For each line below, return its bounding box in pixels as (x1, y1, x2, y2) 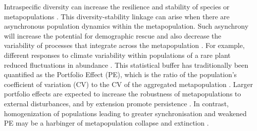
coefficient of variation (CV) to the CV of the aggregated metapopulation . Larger (4, 79, 253, 89)
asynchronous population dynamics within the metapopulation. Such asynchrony (4, 21, 249, 31)
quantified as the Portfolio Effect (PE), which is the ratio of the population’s (4, 69, 237, 80)
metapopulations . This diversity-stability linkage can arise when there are (4, 11, 230, 21)
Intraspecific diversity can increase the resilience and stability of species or (4, 1, 230, 11)
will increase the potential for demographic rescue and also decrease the (4, 30, 221, 41)
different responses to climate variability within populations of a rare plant (4, 49, 231, 60)
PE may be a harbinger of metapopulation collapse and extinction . (4, 118, 209, 128)
